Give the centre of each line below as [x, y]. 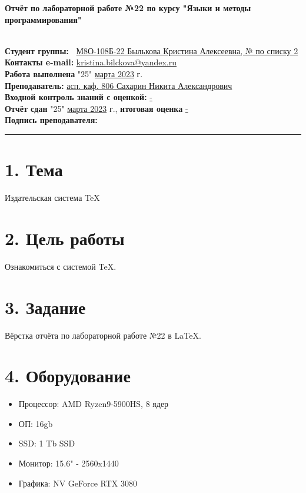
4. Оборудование [68, 375]
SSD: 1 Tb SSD [47, 443]
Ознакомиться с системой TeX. [61, 266]
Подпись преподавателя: [51, 120]
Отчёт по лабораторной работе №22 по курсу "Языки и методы [128, 8]
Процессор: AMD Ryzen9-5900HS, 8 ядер [94, 404]
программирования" [43, 19]
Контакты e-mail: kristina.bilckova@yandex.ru [91, 62]
